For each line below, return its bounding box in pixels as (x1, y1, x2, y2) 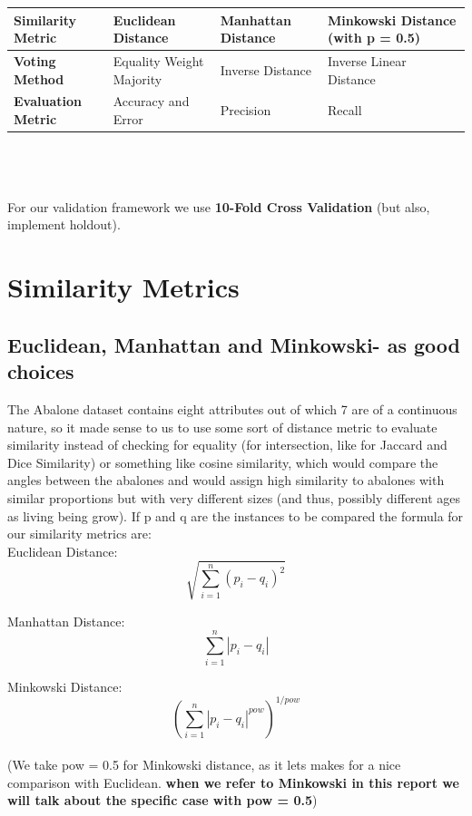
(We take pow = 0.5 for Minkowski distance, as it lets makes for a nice (7, 755, 401, 774)
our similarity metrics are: (7, 524, 152, 543)
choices (7, 357, 74, 385)
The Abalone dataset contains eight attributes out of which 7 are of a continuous (7, 400, 457, 418)
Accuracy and (113, 92, 190, 111)
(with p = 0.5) (328, 28, 420, 47)
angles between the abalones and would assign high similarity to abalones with (7, 471, 445, 490)
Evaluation (14, 92, 82, 111)
